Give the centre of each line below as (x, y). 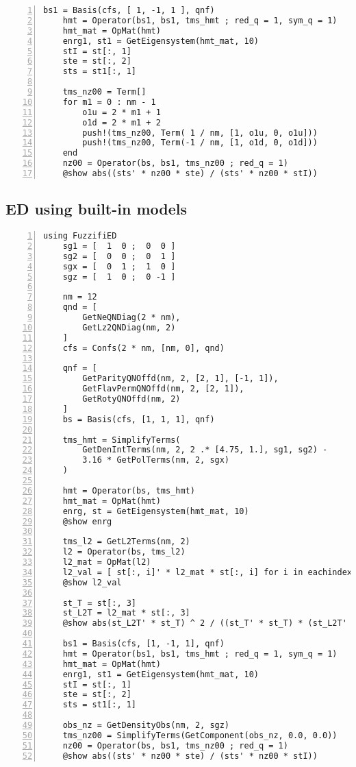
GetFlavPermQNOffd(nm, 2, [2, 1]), (163, 389)
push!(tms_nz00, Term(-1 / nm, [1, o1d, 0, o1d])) (200, 143)
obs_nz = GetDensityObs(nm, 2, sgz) (146, 726)
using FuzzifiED (80, 236)
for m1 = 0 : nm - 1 (109, 102)
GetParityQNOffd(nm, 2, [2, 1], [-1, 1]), (180, 379)
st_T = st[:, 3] (100, 603)
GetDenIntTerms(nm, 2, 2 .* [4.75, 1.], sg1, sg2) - (205, 450)
